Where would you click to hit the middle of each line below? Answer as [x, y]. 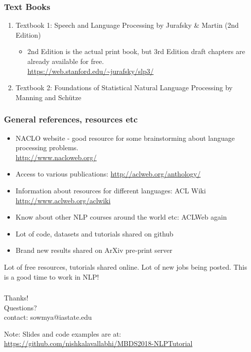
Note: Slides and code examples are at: [63, 333]
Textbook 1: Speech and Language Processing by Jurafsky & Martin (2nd [127, 25]
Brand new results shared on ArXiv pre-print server [94, 250]
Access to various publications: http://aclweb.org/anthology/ [108, 174]
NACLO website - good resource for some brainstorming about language [125, 138]
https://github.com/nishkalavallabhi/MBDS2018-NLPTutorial [98, 343]
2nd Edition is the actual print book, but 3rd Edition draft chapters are [136, 51]
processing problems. [47, 147]
